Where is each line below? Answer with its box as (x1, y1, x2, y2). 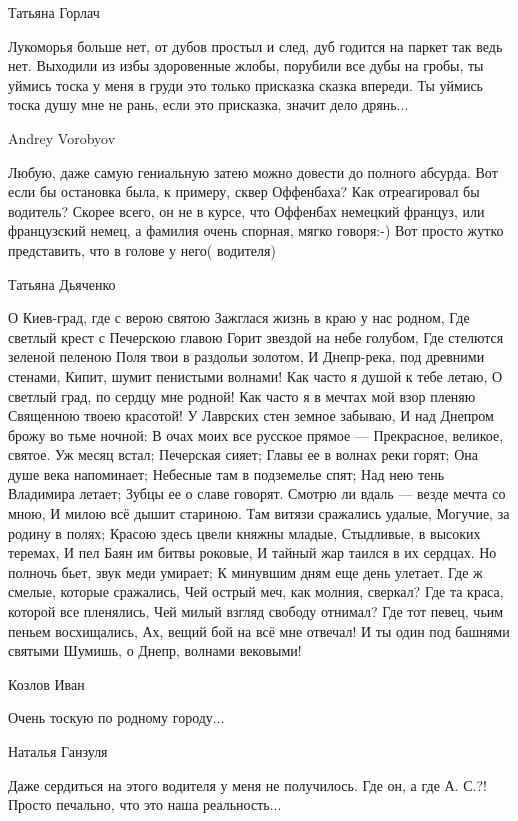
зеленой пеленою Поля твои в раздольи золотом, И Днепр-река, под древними (8, 346, 485, 367)
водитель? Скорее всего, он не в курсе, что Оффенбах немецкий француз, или (8, 200, 485, 221)
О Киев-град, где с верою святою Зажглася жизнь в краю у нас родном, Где (8, 307, 470, 328)
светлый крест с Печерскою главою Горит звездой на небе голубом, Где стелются (8, 326, 504, 347)
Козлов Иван (8, 673, 85, 694)
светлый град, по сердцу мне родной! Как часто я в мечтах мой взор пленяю (8, 385, 476, 406)
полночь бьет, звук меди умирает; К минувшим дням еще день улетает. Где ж (8, 561, 483, 582)
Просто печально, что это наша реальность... (8, 794, 282, 815)
